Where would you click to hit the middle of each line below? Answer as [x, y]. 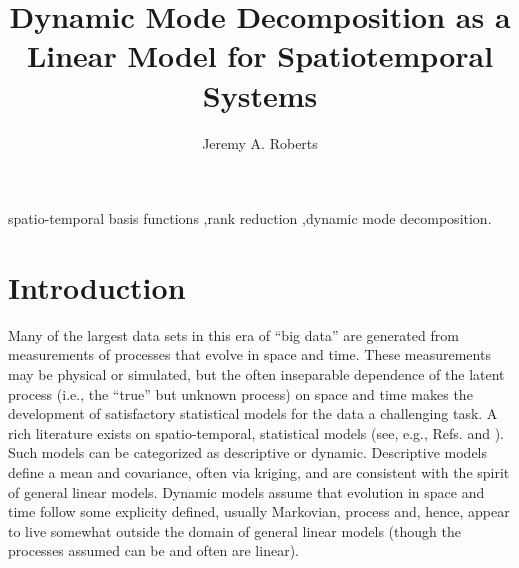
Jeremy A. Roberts [260, 142]
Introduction [97, 286]
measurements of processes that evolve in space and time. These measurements [249, 354]
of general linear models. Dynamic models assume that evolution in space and [246, 491]
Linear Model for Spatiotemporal [260, 55]
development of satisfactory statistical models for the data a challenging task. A [253, 413]
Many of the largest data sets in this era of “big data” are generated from [233, 334]
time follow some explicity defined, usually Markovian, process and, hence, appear [259, 511]
